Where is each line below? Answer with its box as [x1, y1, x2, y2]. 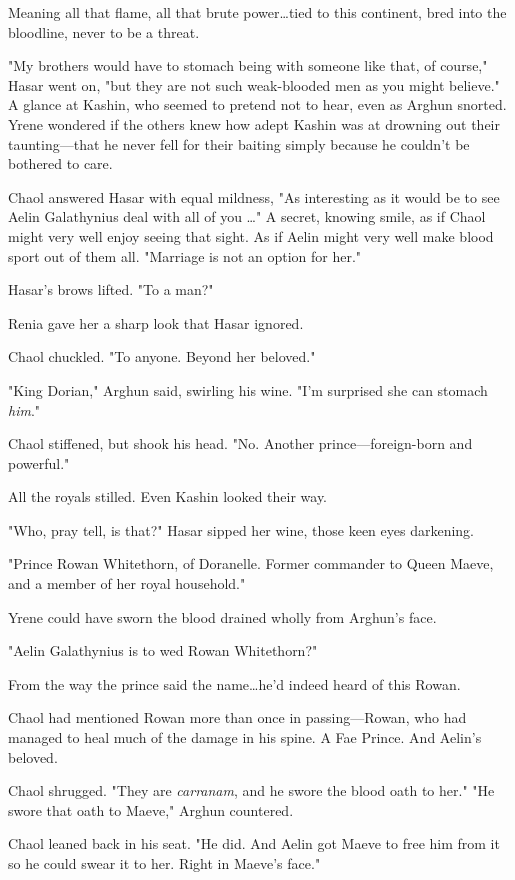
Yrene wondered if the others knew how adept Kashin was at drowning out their [8, 113, 500, 134]
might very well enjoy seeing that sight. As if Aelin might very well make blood [8, 225, 494, 246]
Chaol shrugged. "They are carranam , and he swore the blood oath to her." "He [8, 780, 495, 801]
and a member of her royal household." [8, 573, 246, 594]
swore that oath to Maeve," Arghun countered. [8, 799, 294, 820]
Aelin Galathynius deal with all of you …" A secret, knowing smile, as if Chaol [8, 206, 486, 227]
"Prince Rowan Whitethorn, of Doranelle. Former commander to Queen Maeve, [8, 553, 494, 574]
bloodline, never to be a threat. [8, 21, 200, 42]
